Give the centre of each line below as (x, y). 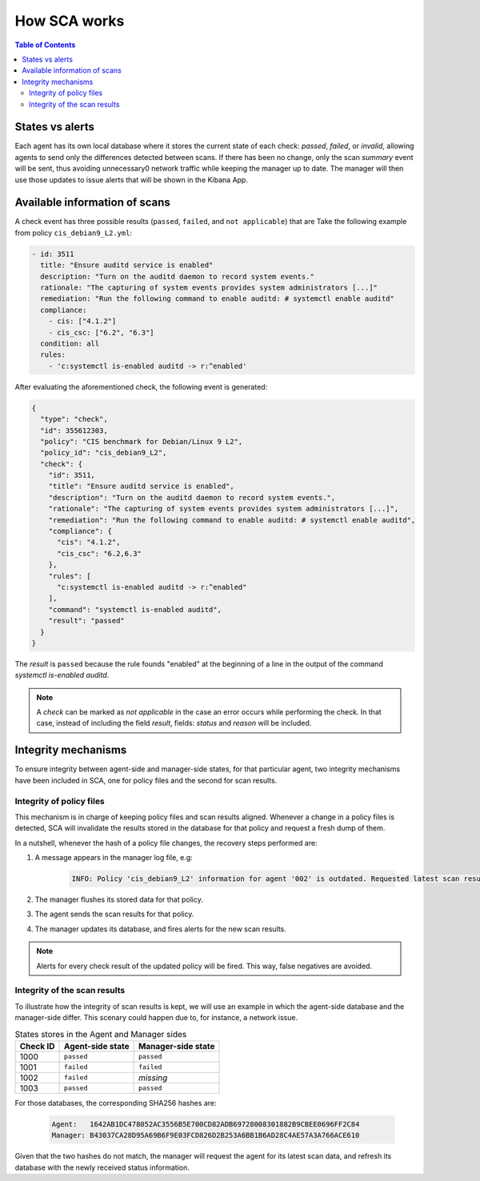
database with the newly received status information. (102, 1167)
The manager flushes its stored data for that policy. (119, 899)
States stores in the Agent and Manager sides (101, 1034)
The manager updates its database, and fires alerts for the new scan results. (161, 929)
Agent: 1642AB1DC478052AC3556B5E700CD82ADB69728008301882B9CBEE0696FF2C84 (206, 1124)
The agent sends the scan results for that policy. (114, 914)
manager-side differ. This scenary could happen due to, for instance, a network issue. (156, 1018)
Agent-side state (97, 1046)
